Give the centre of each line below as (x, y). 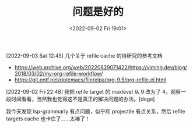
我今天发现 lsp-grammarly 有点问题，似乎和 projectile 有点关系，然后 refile (96, 111)
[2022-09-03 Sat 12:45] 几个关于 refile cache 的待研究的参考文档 (84, 55)
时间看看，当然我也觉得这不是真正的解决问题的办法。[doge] (83, 99)
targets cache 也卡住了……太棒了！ (48, 118)
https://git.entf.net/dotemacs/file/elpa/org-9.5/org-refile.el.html (90, 80)
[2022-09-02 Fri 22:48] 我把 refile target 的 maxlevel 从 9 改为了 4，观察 (94, 91)
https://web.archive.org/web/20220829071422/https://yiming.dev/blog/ (101, 67)
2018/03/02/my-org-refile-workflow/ (59, 73)
